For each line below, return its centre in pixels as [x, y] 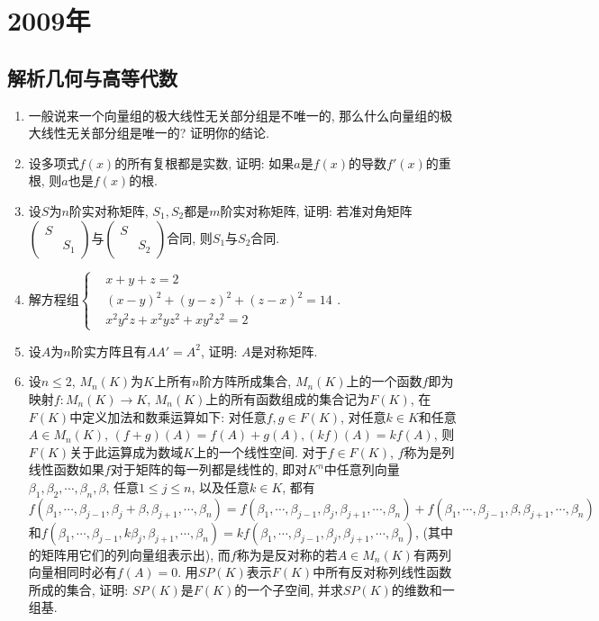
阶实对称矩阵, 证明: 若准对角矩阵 [316, 210]
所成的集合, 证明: [78, 589]
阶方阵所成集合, [245, 381]
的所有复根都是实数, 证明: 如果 [204, 162]
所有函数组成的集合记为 [300, 398]
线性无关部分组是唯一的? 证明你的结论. [155, 133]
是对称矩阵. [284, 351]
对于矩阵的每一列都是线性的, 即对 [209, 469]
